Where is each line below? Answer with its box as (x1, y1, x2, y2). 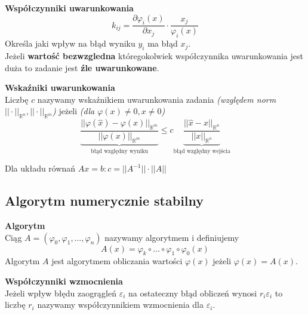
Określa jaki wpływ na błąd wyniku (5, 37, 135, 50)
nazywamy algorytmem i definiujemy (104, 231, 239, 243)
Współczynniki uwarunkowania (5, 2, 134, 14)
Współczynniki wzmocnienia (5, 275, 123, 288)
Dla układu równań (5, 162, 76, 175)
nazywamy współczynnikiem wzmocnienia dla (37, 298, 204, 311)
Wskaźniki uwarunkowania (5, 81, 115, 94)
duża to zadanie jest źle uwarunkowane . (5, 61, 159, 74)
